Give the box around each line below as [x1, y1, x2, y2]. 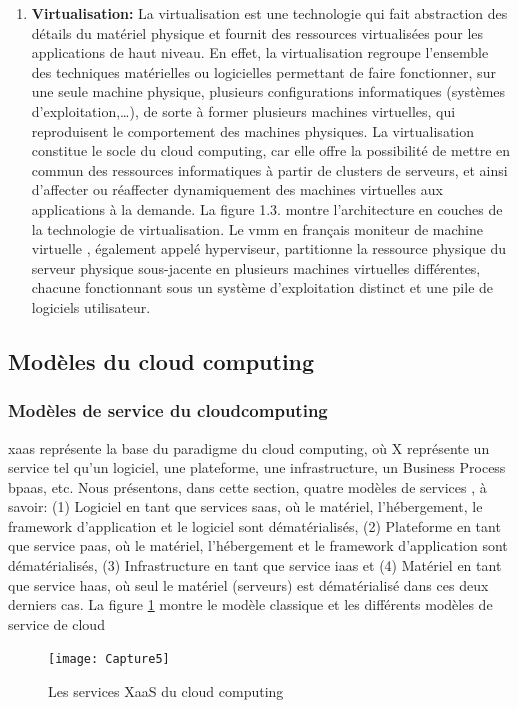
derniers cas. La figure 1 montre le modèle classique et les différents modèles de [8, 594, 493, 615]
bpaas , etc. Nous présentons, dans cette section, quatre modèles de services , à [8, 476, 487, 497]
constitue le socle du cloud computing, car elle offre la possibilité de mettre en [31, 140, 511, 161]
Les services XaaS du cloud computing [48, 681, 284, 702]
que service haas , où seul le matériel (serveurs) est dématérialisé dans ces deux [8, 574, 489, 595]
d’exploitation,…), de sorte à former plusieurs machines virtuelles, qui [31, 100, 456, 121]
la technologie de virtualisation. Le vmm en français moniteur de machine [31, 218, 483, 239]
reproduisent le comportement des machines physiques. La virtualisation [31, 120, 474, 141]
